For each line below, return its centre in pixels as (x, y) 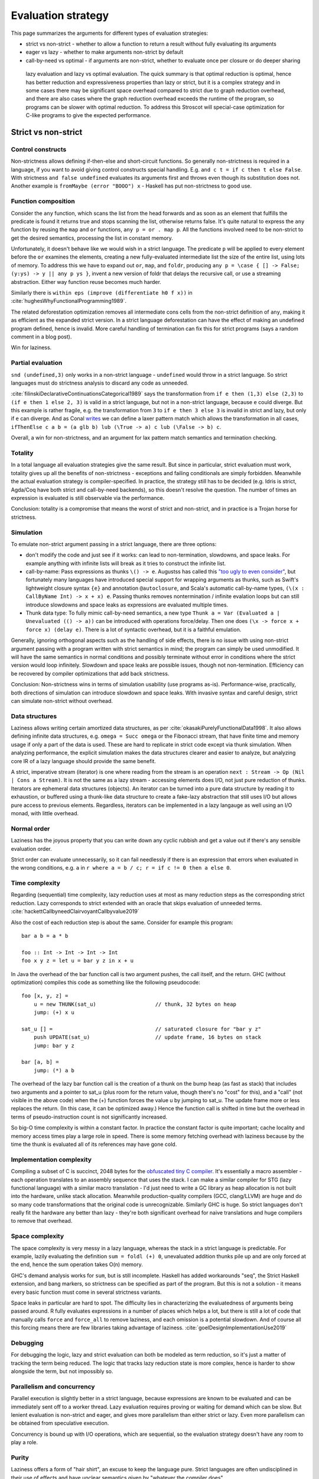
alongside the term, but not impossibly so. (62, 1371)
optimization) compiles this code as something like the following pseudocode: (105, 982)
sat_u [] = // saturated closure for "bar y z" (141, 1029)
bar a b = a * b (45, 936)
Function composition (43, 201)
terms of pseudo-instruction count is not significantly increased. (89, 1117)
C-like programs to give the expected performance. (88, 115)
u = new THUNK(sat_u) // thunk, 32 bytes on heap (135, 1004)
